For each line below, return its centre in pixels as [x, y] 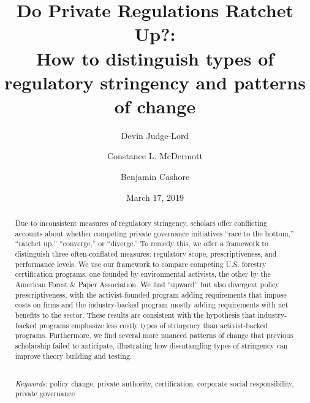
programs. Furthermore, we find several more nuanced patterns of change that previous [154, 335]
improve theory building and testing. [74, 356]
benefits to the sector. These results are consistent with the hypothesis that [135, 314]
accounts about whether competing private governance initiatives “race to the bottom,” [154, 233]
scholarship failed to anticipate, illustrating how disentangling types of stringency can [151, 345]
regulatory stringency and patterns [155, 82]
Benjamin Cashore [155, 177]
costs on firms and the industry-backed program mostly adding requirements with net [152, 305]
